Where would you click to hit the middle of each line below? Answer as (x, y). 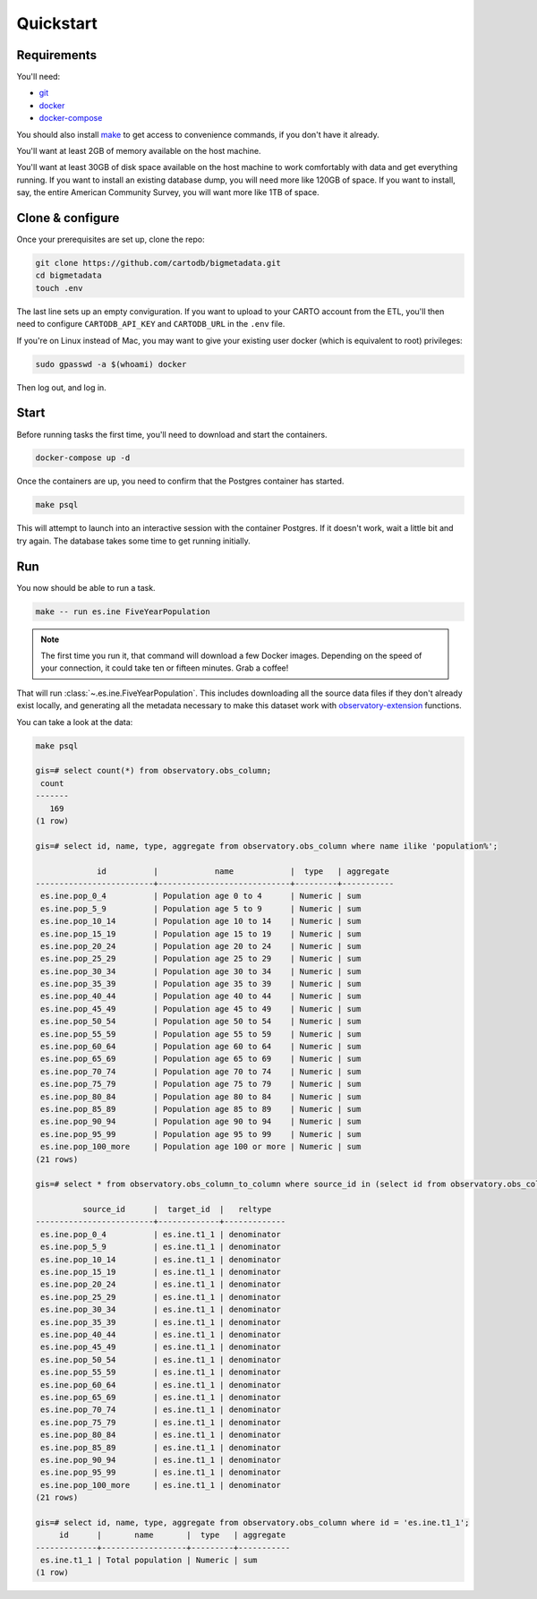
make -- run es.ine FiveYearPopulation (123, 611)
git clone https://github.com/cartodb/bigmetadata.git (158, 263)
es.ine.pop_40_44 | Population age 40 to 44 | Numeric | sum (201, 996)
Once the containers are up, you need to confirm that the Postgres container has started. (180, 481)
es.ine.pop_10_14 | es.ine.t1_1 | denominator (161, 1259)
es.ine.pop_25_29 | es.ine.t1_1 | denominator (161, 1297)
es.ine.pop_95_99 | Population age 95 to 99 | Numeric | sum (201, 1134)
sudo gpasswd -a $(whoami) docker (111, 364)
